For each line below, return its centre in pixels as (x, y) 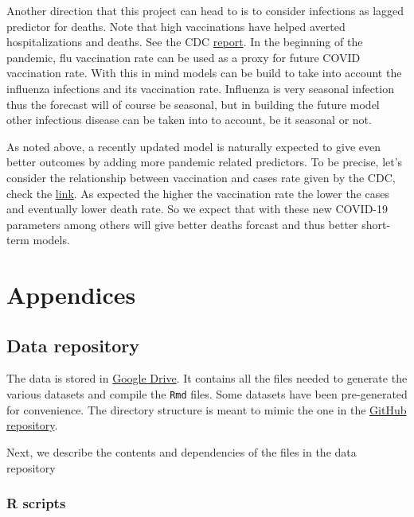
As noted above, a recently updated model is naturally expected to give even (193, 146)
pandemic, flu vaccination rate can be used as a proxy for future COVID (184, 57)
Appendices (71, 295)
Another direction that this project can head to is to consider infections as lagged (205, 10)
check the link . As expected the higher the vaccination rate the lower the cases (198, 193)
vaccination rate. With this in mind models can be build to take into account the (204, 73)
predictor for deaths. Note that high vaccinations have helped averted (176, 26)
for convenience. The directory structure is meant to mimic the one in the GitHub (207, 409)
